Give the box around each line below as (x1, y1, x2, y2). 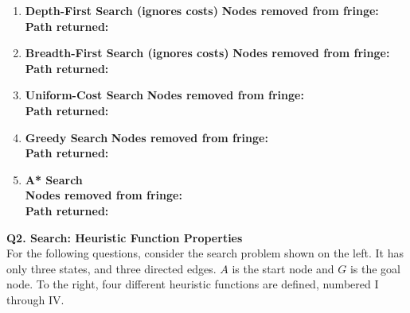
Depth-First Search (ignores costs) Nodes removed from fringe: (25, 2, 379, 18)
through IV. (6, 291, 64, 307)
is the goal (349, 260, 400, 276)
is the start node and (232, 260, 334, 276)
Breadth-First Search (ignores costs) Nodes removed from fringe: (25, 44, 390, 61)
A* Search (25, 171, 83, 187)
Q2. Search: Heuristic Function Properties (6, 229, 243, 245)
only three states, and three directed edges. (6, 260, 217, 276)
